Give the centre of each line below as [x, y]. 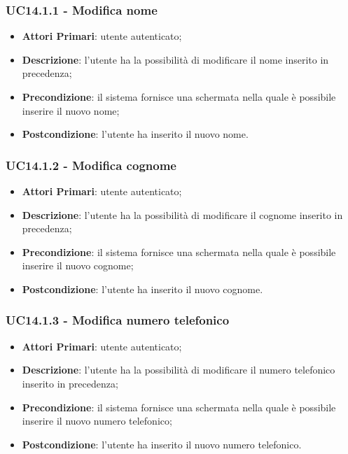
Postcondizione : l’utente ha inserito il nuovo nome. [135, 134]
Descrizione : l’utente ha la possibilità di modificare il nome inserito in [175, 59]
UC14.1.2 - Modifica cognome [91, 165]
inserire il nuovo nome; [71, 110]
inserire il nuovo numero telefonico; [97, 421]
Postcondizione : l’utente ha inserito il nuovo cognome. [142, 289]
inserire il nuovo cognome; [78, 265]
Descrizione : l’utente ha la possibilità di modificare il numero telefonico [179, 370]
